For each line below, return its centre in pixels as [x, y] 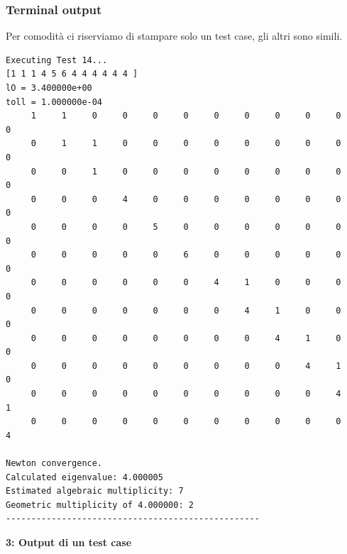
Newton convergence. [54, 464]
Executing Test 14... [57, 60]
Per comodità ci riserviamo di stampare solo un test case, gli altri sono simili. [174, 36]
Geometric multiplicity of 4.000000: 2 [100, 505]
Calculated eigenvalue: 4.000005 [84, 477]
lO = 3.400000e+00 [49, 88]
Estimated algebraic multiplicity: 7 [95, 491]
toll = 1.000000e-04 [54, 102]
